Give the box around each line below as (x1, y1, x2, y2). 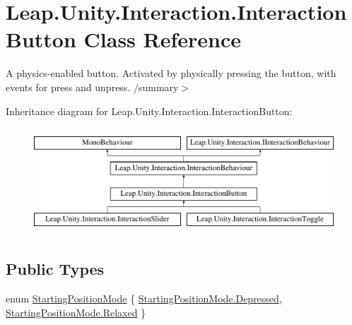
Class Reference (83, 25, 242, 54)
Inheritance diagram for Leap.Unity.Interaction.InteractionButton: (6, 103, 293, 118)
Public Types (6, 258, 105, 280)
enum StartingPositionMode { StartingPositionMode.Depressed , (6, 291, 282, 306)
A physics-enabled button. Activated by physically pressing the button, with (6, 66, 336, 81)
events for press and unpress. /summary (6, 79, 179, 94)
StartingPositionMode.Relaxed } (6, 305, 146, 319)
